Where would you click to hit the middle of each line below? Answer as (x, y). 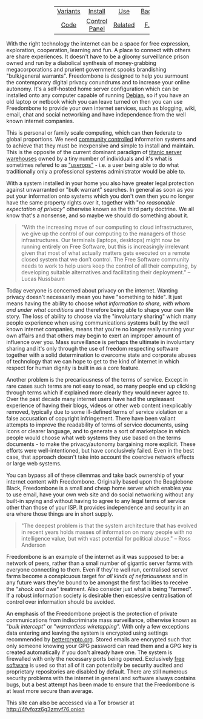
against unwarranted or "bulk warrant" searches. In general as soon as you (100, 190)
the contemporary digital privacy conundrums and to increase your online (98, 82)
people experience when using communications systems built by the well (98, 323)
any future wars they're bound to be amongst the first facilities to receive (98, 582)
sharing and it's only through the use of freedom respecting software (92, 349)
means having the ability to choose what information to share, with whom (98, 303)
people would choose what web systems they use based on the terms (94, 437)
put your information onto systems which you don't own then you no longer (100, 196)
